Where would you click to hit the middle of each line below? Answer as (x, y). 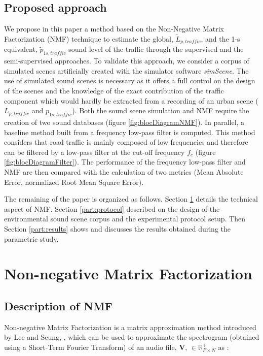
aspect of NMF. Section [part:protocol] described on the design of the (112, 208)
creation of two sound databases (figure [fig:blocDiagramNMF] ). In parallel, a (124, 122)
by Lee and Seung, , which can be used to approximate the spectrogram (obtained (132, 337)
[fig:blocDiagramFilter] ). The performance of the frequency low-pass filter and (125, 162)
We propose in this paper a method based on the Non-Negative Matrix (114, 29)
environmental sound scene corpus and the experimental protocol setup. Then (125, 219)
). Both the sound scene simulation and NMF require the (161, 110)
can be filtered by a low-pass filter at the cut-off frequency (95, 152)
